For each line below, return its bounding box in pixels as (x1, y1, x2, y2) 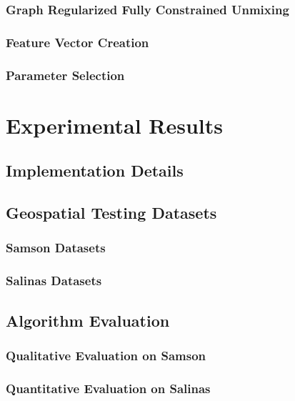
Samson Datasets (6, 239, 106, 257)
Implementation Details (6, 159, 184, 182)
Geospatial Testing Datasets (6, 202, 217, 224)
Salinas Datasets (6, 272, 102, 289)
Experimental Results (6, 110, 223, 139)
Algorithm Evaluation (6, 309, 170, 331)
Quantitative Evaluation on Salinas (6, 379, 211, 397)
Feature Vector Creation (6, 33, 149, 51)
